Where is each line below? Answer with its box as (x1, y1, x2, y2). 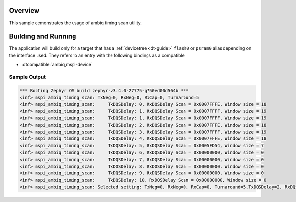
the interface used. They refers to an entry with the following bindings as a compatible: (9, 52, 186, 58)
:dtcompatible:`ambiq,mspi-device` (21, 62, 93, 67)
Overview (9, 6, 40, 15)
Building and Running (9, 33, 76, 41)
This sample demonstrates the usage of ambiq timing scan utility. (9, 20, 142, 26)
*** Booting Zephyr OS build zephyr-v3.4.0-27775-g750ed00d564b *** (19, 88, 189, 93)
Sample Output (9, 73, 46, 80)
